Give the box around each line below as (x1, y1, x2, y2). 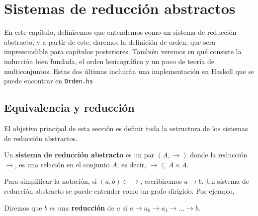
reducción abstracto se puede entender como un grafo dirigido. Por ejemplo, (4, 185, 235, 196)
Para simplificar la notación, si (4, 176, 97, 186)
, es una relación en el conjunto (14, 159, 110, 169)
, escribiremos (140, 176, 182, 186)
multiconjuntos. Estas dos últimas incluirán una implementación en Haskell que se (4, 66, 255, 76)
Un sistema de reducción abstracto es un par (4, 149, 154, 160)
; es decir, (117, 159, 146, 169)
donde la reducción (190, 149, 248, 160)
